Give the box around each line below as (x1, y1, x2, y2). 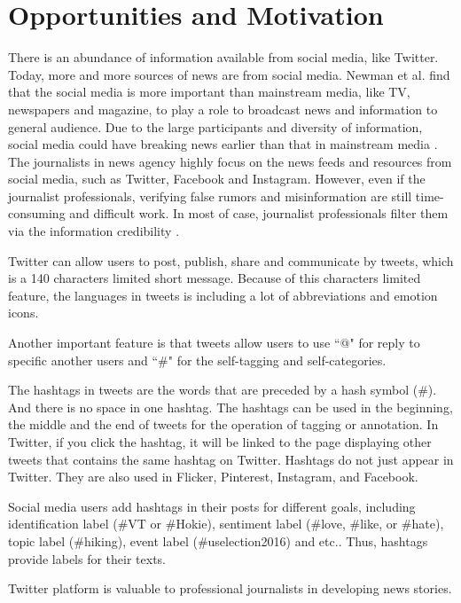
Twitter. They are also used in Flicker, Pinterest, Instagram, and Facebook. (8, 467, 418, 486)
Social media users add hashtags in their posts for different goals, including (8, 497, 416, 515)
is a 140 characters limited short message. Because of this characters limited (8, 269, 421, 287)
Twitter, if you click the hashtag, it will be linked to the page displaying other (8, 433, 432, 450)
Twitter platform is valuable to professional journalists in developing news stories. (8, 579, 452, 598)
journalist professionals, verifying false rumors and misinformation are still (8, 186, 412, 205)
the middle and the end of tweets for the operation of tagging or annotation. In (8, 415, 439, 434)
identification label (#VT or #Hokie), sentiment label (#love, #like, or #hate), (8, 514, 444, 533)
